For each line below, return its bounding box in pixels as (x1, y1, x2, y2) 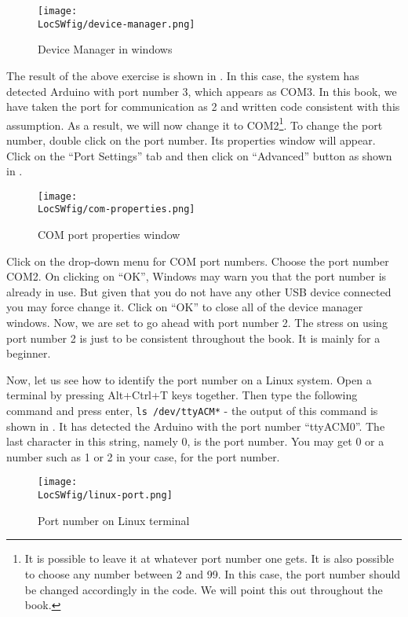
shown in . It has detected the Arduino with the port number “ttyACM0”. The (6, 417, 385, 434)
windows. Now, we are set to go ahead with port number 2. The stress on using (6, 314, 388, 330)
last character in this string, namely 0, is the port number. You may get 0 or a (6, 433, 384, 450)
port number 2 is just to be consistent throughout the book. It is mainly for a (6, 329, 381, 346)
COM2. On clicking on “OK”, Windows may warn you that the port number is (6, 268, 387, 285)
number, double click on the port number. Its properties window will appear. (6, 131, 376, 148)
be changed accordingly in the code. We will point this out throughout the (24, 581, 383, 597)
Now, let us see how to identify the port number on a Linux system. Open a (6, 371, 372, 387)
